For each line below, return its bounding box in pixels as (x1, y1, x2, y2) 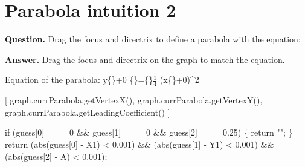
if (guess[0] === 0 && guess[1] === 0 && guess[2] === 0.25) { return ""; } (5, 126, 293, 139)
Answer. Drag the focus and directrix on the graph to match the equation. (5, 53, 285, 65)
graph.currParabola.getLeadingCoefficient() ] (5, 105, 170, 118)
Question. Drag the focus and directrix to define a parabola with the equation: (5, 33, 301, 45)
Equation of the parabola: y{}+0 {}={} (5, 73, 153, 86)
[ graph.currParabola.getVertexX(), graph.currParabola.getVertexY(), (5, 94, 263, 106)
